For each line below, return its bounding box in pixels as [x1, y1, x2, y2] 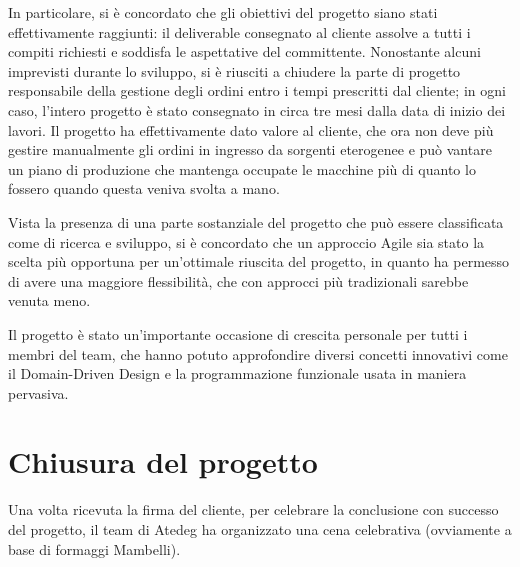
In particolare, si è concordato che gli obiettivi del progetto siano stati [8, 2, 438, 22]
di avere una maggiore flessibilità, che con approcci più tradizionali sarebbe [8, 270, 469, 291]
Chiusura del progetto [8, 441, 318, 482]
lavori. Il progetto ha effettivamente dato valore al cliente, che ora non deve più [8, 119, 494, 140]
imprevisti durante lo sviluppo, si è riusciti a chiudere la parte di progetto [8, 60, 461, 81]
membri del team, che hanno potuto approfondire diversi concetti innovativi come [8, 343, 508, 364]
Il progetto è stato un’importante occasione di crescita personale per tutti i [8, 323, 468, 344]
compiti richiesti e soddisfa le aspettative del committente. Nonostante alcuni [8, 41, 481, 62]
